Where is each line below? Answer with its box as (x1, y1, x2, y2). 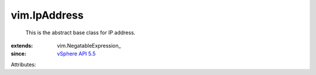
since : (11, 50, 26, 58)
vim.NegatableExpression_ (57, 42, 121, 49)
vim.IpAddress (11, 9, 84, 22)
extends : (11, 42, 33, 49)
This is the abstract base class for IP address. (25, 29, 136, 36)
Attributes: (11, 61, 36, 68)
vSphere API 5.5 (57, 50, 96, 58)
